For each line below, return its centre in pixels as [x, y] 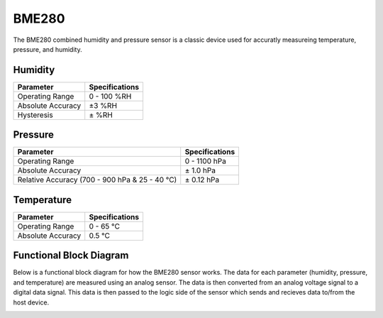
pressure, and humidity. [48, 49]
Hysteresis [35, 115]
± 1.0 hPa [200, 170]
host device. [31, 302]
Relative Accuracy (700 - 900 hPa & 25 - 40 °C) [97, 180]
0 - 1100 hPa [205, 161]
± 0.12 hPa [202, 180]
